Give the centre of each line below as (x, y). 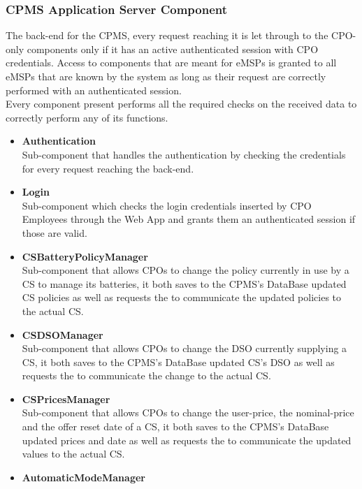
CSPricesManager (66, 399)
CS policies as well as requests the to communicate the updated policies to (182, 297)
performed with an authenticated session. (94, 90)
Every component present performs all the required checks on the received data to (181, 104)
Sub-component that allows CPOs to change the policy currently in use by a (186, 270)
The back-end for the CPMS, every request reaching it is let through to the (167, 35)
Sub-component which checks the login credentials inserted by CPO (167, 205)
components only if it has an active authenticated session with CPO (173, 49)
